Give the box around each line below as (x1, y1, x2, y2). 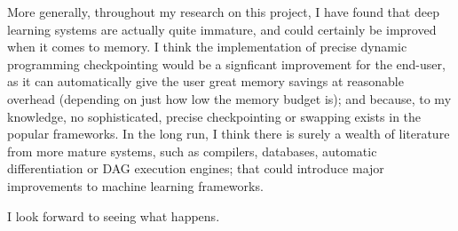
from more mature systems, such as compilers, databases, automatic (7, 141, 377, 160)
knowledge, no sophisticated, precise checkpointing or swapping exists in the (7, 107, 422, 125)
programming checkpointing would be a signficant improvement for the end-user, (7, 54, 446, 73)
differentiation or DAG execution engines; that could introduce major (7, 159, 384, 178)
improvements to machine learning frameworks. (7, 176, 264, 195)
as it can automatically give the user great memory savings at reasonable (7, 72, 404, 91)
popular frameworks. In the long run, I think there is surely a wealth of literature (7, 124, 450, 143)
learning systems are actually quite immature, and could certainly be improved (7, 20, 437, 38)
